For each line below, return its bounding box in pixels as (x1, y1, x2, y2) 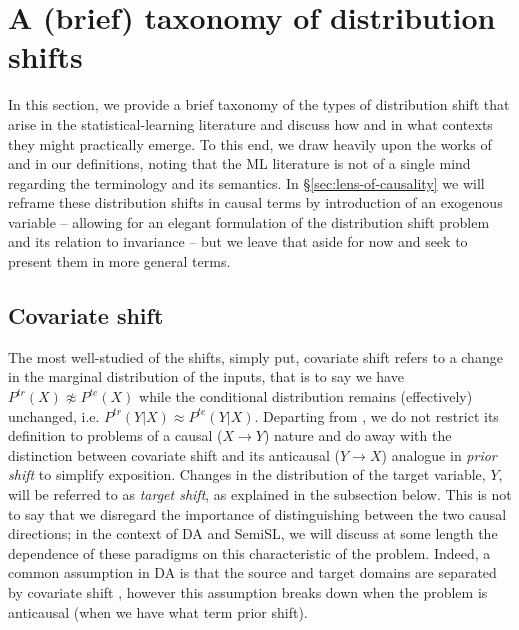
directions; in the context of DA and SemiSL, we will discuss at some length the (8, 523, 498, 544)
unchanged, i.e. (8, 405, 100, 426)
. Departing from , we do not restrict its (254, 405, 499, 426)
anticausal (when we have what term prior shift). (8, 601, 308, 622)
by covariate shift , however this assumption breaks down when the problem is (8, 581, 488, 602)
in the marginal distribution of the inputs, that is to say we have (8, 366, 404, 387)
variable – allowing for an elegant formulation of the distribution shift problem (8, 211, 490, 232)
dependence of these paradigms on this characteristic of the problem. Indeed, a (8, 542, 491, 563)
